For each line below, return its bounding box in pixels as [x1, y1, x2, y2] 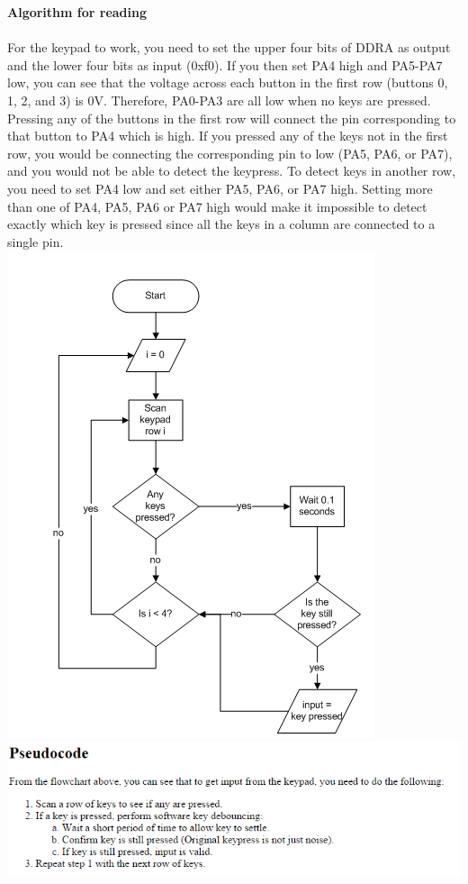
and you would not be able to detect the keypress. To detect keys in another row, [7, 161, 456, 180]
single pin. [7, 232, 64, 251]
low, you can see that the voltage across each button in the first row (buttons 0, [7, 73, 448, 92]
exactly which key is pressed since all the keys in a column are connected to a [7, 214, 436, 233]
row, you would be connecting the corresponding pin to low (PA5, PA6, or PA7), [7, 143, 453, 162]
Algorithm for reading [7, 3, 148, 21]
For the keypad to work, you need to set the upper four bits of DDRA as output [7, 38, 451, 57]
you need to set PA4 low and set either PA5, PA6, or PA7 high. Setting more [7, 178, 433, 197]
